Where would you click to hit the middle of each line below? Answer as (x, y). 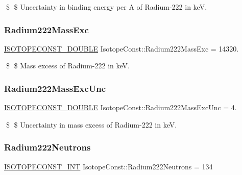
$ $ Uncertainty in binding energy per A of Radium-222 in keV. (106, 7)
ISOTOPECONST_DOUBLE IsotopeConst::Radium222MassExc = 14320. (122, 48)
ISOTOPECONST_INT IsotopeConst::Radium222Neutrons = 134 (108, 166)
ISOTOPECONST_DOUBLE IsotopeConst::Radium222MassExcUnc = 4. (120, 107)
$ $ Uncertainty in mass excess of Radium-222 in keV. (91, 124)
